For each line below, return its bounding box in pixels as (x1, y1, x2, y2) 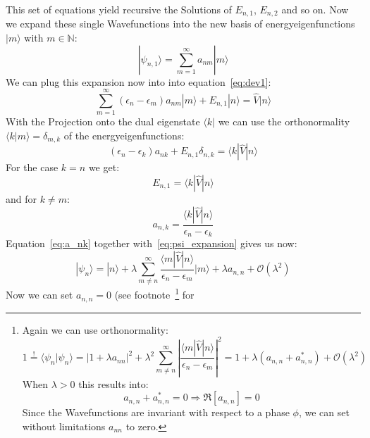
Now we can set (6, 287, 73, 302)
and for (6, 192, 37, 206)
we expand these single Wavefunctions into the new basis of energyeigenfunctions (6, 16, 355, 31)
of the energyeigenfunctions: (63, 127, 185, 142)
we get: (88, 160, 120, 175)
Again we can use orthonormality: (22, 322, 168, 337)
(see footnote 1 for (114, 285, 195, 302)
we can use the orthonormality (218, 114, 350, 129)
